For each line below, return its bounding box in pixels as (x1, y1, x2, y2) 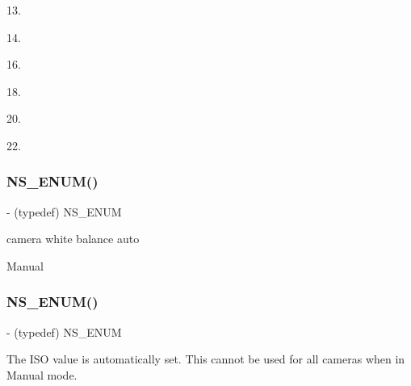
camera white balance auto (6, 230, 140, 247)
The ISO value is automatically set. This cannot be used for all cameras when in (6, 350, 405, 367)
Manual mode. (6, 366, 78, 383)
